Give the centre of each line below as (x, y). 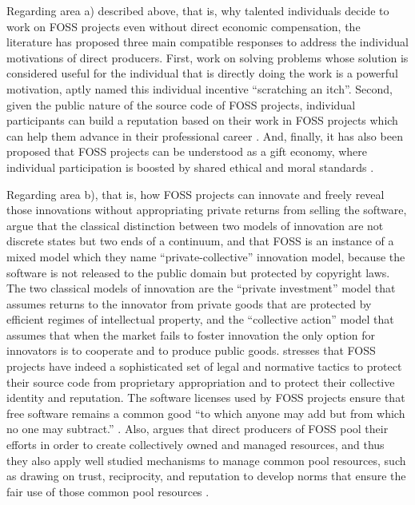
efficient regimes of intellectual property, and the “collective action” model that (200, 319)
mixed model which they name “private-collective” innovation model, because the (206, 256)
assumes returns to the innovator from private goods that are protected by (189, 303)
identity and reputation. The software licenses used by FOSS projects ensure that (206, 398)
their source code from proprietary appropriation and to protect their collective (201, 382)
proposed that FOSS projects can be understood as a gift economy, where (187, 151)
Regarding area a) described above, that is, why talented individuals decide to (198, 10)
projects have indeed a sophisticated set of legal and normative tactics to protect (204, 366)
